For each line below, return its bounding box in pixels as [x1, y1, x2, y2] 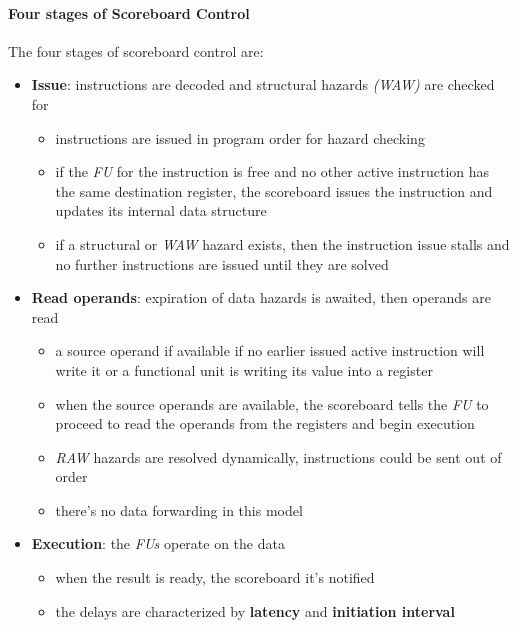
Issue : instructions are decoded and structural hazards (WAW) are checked [31, 74, 495, 95]
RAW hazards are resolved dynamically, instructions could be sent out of [55, 446, 502, 467]
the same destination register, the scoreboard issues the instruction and [55, 180, 493, 201]
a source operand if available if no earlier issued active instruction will [55, 340, 485, 361]
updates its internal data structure [55, 200, 267, 221]
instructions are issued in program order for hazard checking [55, 127, 425, 148]
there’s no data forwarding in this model [55, 499, 303, 520]
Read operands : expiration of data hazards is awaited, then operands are [31, 287, 491, 308]
